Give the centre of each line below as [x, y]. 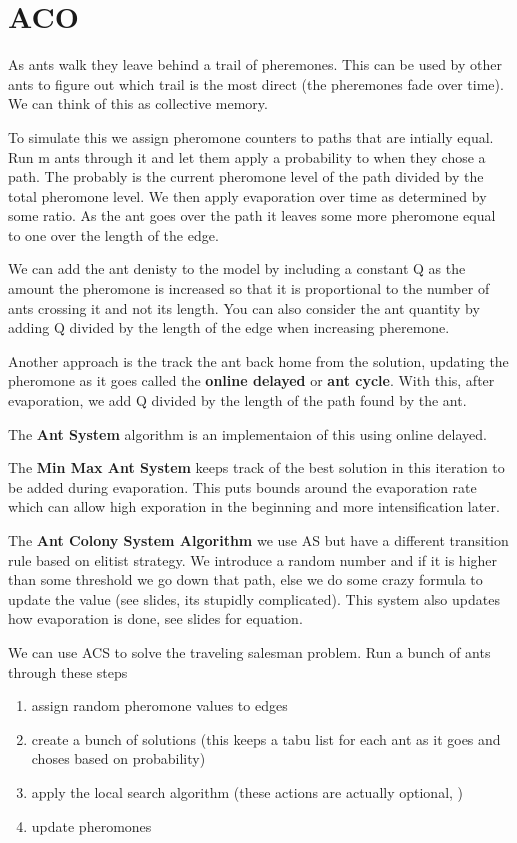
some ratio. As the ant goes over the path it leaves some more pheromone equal [252, 215]
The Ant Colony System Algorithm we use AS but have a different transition [258, 540]
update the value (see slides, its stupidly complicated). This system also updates [254, 598]
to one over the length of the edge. [113, 234]
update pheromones [91, 825]
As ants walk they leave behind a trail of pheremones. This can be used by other [255, 64]
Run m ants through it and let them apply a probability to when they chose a [247, 156]
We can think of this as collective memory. [138, 103]
